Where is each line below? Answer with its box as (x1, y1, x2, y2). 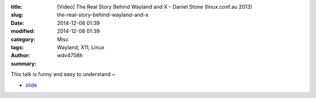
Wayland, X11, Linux (57, 43, 105, 50)
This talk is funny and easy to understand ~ (11, 71, 116, 78)
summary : (11, 60, 37, 67)
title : (11, 3, 23, 10)
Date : (11, 19, 25, 26)
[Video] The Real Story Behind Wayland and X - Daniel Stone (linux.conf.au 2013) (57, 3, 253, 10)
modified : (11, 28, 35, 35)
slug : (11, 12, 23, 19)
